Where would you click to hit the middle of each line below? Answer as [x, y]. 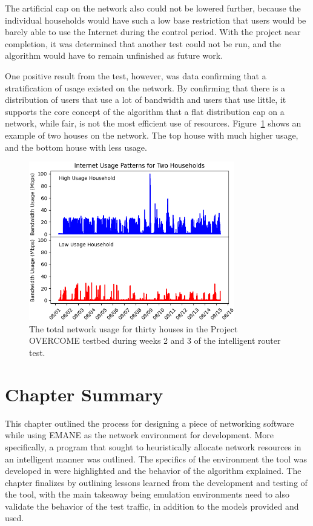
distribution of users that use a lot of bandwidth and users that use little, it [146, 100]
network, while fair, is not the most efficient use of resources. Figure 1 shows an [153, 123]
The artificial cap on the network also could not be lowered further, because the [153, 8]
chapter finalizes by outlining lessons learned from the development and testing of [156, 482]
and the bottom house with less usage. [76, 147]
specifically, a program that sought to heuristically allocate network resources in [153, 446]
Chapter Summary [84, 394]
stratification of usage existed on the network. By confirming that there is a [145, 87]
